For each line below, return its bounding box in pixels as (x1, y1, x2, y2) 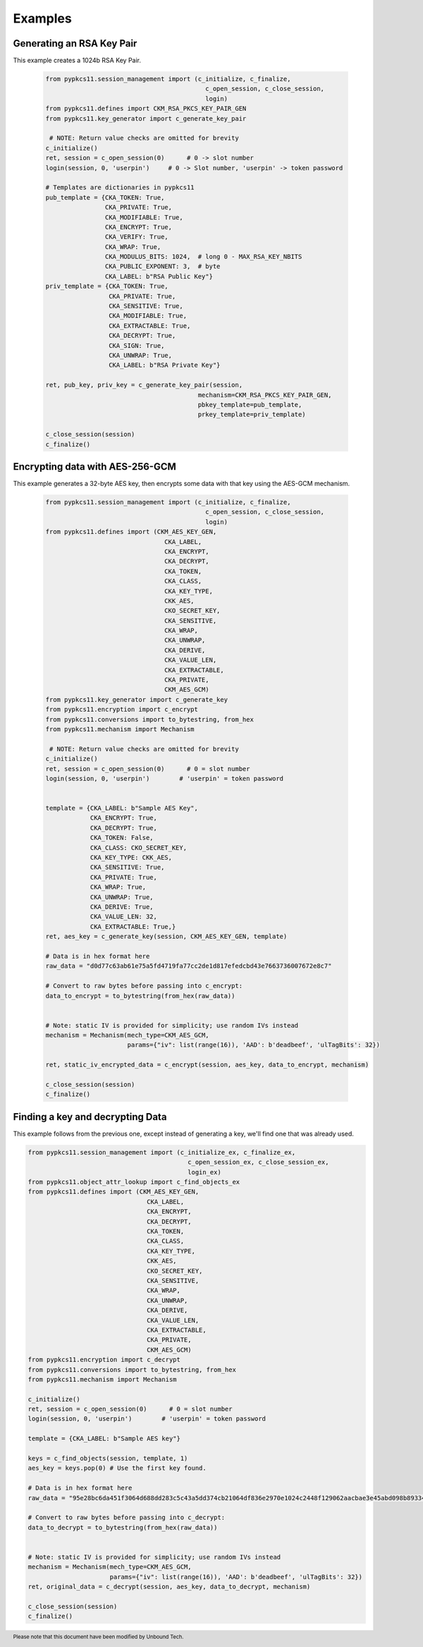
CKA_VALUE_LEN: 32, (90, 913, 158, 920)
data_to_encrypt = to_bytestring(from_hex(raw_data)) (45, 992, 235, 999)
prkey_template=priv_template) (197, 411, 306, 419)
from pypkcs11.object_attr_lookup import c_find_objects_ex (27, 1178, 240, 1186)
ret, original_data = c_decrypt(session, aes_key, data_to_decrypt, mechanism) (27, 1583, 311, 1591)
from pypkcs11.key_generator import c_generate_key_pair (45, 114, 247, 123)
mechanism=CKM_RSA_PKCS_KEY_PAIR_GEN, (197, 391, 332, 399)
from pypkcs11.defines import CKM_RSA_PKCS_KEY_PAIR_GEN (45, 104, 247, 113)
